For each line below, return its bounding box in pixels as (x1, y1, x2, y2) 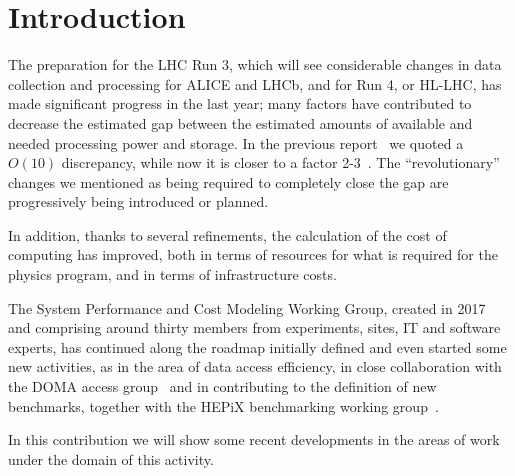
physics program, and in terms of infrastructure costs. (8, 264, 337, 285)
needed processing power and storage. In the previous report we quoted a (8, 132, 464, 153)
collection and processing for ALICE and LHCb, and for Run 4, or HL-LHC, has (8, 73, 502, 94)
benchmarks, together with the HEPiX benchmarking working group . (8, 395, 439, 416)
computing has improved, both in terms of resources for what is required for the (8, 244, 498, 265)
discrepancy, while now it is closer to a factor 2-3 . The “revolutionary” (61, 152, 500, 173)
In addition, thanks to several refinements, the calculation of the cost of (8, 224, 447, 245)
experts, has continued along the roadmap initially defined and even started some (8, 336, 507, 357)
